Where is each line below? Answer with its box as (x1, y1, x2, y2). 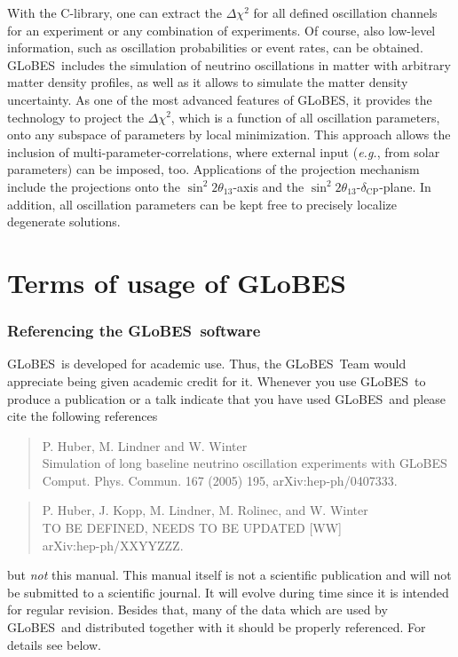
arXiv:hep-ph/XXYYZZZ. (42, 535, 184, 554)
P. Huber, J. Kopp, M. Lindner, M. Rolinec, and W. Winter (42, 501, 368, 519)
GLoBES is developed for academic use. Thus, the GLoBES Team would (7, 354, 407, 373)
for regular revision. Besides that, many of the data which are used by (7, 600, 388, 619)
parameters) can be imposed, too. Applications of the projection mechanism (7, 160, 420, 178)
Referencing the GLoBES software (7, 320, 261, 342)
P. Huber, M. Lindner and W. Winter (42, 436, 248, 455)
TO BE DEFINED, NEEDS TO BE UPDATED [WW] (42, 518, 342, 537)
